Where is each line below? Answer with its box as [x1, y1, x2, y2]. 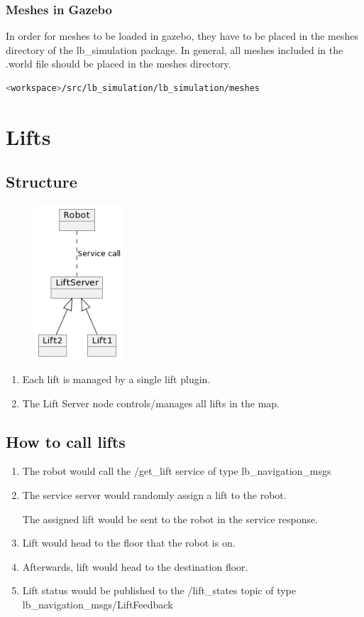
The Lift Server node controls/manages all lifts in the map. [22, 395, 280, 410]
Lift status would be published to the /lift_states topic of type [22, 583, 297, 598]
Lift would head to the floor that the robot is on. [22, 535, 236, 550]
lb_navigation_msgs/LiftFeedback [22, 597, 173, 612]
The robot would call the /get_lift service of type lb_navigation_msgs [22, 463, 331, 478]
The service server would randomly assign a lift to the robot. [22, 488, 287, 503]
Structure [6, 171, 77, 193]
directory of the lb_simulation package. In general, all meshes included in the [6, 42, 343, 57]
